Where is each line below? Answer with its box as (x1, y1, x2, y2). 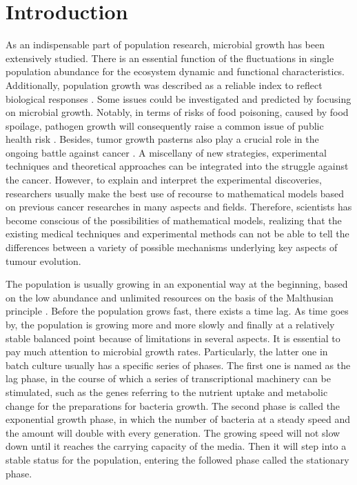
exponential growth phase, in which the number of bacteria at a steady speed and (6, 412, 351, 426)
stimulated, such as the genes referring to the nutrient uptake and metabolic (6, 384, 328, 399)
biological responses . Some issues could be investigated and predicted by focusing (6, 91, 351, 106)
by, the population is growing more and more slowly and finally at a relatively (6, 317, 335, 331)
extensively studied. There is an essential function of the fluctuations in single (6, 50, 334, 65)
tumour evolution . (6, 253, 81, 268)
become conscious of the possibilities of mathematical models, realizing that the (6, 212, 342, 227)
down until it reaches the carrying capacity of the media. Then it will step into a (6, 439, 347, 453)
